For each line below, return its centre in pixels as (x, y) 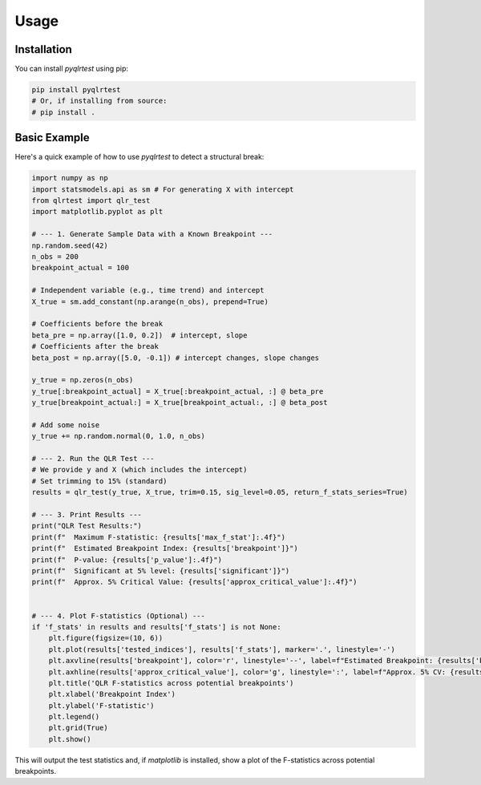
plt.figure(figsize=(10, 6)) (106, 638)
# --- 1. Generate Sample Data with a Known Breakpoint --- (152, 234)
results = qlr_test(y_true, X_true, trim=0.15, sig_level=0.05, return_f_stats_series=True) (220, 492)
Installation (43, 49)
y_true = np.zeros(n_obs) (83, 380)
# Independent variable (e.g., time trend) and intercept (148, 290)
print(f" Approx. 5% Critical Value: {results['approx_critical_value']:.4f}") (194, 582)
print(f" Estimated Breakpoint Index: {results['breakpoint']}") (165, 548)
